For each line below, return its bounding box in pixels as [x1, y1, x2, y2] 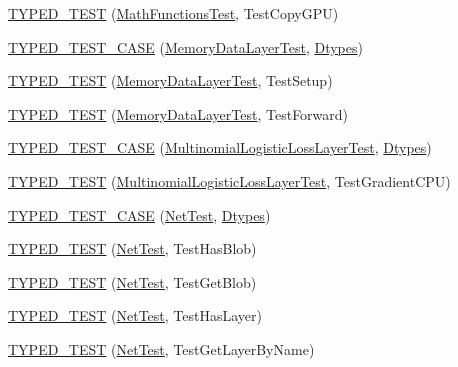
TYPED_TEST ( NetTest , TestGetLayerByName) [8, 338, 315, 359]
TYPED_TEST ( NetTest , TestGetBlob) [8, 271, 257, 292]
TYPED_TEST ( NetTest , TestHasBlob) [8, 238, 257, 259]
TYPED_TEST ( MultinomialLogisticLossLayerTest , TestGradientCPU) [8, 170, 451, 191]
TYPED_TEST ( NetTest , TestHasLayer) [8, 305, 263, 326]
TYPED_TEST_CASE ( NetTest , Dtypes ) [8, 204, 271, 225]
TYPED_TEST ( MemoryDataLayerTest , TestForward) [8, 103, 349, 124]
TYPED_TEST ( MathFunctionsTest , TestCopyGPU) [8, 3, 339, 23]
